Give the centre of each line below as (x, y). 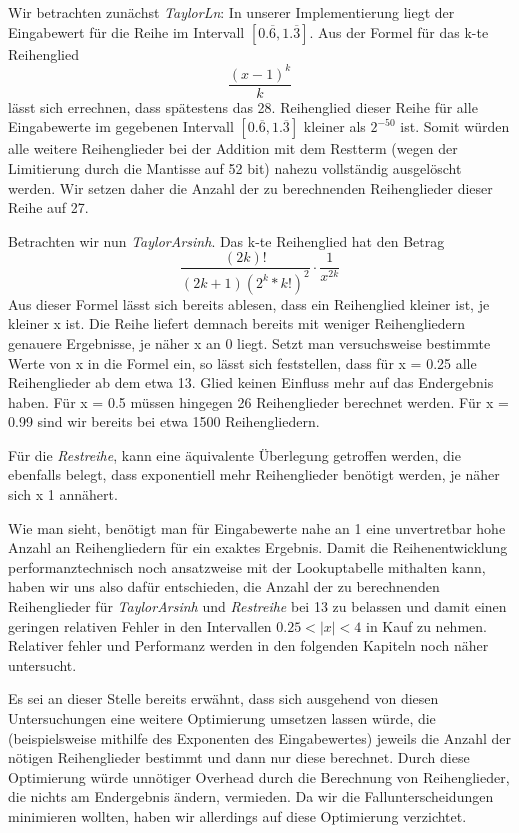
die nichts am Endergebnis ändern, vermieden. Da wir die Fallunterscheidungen (251, 796)
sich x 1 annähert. (63, 494)
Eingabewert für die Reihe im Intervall (126, 31)
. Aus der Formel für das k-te (399, 31)
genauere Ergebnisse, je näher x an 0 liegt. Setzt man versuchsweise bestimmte (249, 342)
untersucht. (42, 664)
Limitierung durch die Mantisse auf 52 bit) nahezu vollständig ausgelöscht (235, 167)
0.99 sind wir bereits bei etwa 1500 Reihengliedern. (164, 421)
